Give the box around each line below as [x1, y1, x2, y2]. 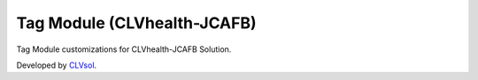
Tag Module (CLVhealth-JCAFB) [16, 13, 257, 33]
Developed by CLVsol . [16, 60, 97, 70]
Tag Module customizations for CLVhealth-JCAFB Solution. [16, 44, 232, 55]
